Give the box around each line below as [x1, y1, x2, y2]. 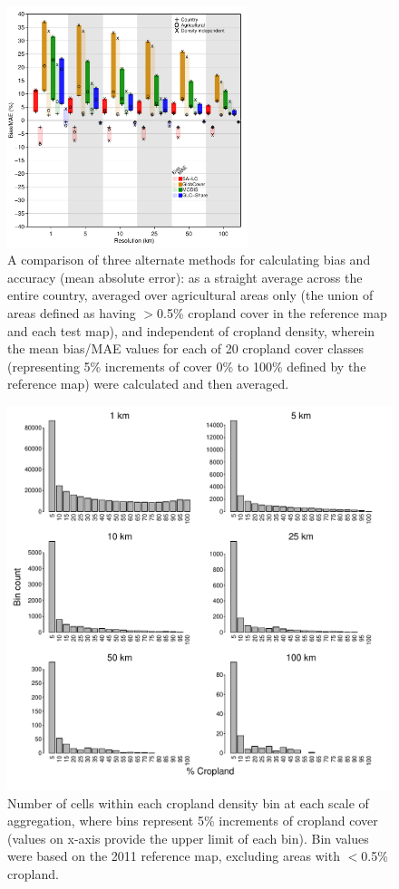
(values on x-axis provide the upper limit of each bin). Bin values [7, 828, 369, 847]
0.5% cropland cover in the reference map [157, 303, 387, 322]
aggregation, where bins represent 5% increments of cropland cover [7, 811, 378, 830]
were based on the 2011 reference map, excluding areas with [7, 846, 340, 865]
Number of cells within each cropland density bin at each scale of [7, 793, 369, 812]
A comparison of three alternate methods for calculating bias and [7, 250, 371, 269]
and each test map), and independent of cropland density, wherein [7, 321, 375, 340]
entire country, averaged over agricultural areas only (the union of [7, 285, 374, 304]
